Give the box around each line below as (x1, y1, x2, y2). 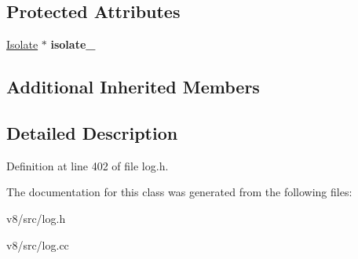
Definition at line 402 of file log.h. (6, 157, 169, 173)
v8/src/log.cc (6, 236, 69, 253)
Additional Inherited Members (6, 75, 260, 99)
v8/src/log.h (6, 210, 66, 226)
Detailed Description (6, 120, 178, 144)
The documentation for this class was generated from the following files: (6, 184, 353, 200)
